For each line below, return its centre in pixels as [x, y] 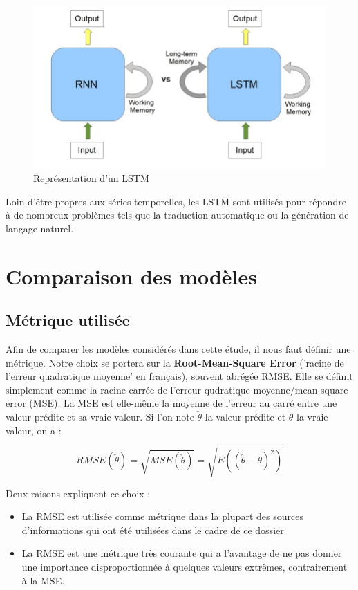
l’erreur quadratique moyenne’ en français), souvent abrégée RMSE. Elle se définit [179, 376]
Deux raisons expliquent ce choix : [78, 493]
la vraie [312, 416]
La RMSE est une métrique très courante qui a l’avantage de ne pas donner [182, 553]
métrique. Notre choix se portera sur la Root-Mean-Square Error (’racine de [175, 362]
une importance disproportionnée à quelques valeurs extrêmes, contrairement [185, 567]
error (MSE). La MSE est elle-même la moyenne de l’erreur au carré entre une [171, 403]
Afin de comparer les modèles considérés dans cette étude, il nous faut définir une [178, 348]
